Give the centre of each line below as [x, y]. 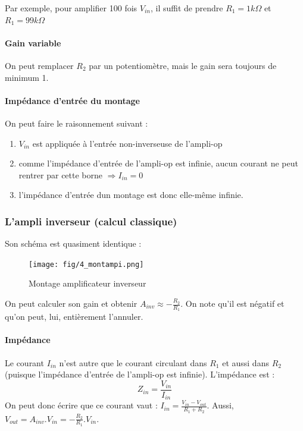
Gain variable [33, 43]
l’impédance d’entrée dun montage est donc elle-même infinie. [131, 195]
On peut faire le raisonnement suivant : [76, 123]
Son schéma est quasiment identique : [73, 243]
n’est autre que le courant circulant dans [133, 362]
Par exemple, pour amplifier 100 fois [71, 8]
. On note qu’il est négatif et [232, 303]
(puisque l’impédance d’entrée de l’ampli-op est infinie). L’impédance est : [140, 374]
